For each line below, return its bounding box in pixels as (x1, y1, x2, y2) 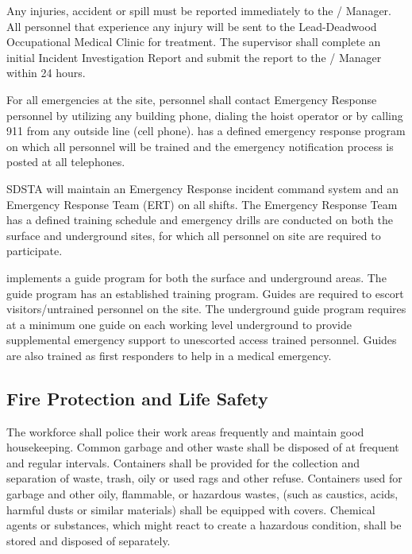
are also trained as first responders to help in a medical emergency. (6, 347, 332, 363)
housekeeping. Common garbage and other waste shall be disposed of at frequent (6, 439, 399, 455)
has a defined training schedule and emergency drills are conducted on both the (6, 211, 393, 228)
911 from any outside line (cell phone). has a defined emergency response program (6, 122, 406, 139)
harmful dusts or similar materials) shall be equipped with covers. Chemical (6, 501, 375, 517)
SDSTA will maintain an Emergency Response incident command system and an (6, 180, 399, 196)
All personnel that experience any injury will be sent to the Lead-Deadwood (6, 17, 377, 34)
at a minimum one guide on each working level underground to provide (6, 316, 352, 332)
